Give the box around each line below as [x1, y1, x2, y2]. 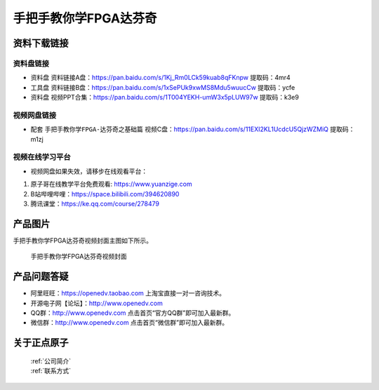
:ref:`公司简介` [30, 356, 72, 365]
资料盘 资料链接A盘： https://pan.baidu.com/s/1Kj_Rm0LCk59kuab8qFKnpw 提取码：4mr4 [30, 74, 291, 82]
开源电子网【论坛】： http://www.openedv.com [30, 299, 163, 307]
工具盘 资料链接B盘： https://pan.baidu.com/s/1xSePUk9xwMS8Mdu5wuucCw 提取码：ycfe [30, 83, 295, 91]
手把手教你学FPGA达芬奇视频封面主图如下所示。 [13, 236, 152, 245]
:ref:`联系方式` [30, 367, 72, 375]
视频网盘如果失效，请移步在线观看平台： [30, 167, 147, 175]
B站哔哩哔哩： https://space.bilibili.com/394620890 [30, 189, 180, 198]
